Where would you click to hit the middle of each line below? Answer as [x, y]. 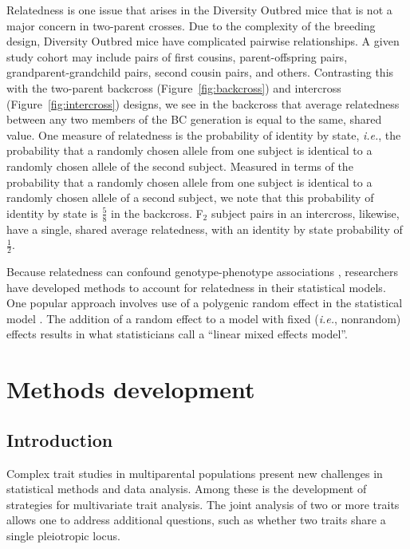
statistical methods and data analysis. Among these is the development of [187, 489]
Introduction [60, 439]
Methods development [131, 389]
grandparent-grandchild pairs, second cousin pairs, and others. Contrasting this [200, 72]
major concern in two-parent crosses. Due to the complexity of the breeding [191, 25]
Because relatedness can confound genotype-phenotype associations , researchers [202, 271]
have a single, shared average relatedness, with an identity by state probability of [205, 229]
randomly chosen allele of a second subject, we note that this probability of [190, 197]
